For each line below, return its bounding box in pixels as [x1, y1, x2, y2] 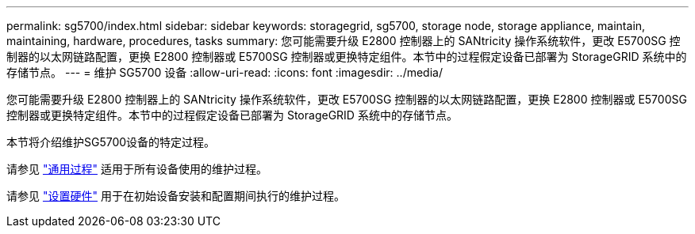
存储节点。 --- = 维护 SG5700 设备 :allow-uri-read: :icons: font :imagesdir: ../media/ [6, 66, 443, 79]
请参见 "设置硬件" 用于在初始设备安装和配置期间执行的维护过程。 [6, 189, 345, 202]
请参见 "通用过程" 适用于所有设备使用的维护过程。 [6, 162, 267, 175]
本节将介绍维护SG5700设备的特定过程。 [6, 135, 216, 149]
